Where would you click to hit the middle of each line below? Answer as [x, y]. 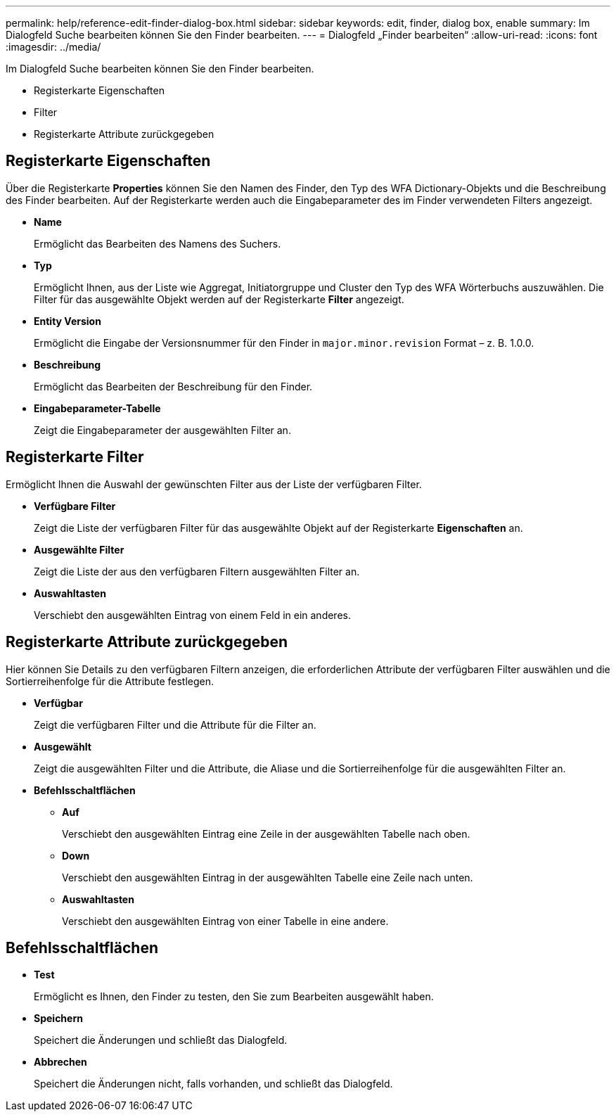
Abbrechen [60, 1062]
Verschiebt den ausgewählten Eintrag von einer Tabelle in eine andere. [225, 921]
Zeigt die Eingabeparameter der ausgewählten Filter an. [162, 430]
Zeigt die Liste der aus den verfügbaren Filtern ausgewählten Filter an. [197, 571]
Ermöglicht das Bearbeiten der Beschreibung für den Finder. [173, 386]
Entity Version [68, 321]
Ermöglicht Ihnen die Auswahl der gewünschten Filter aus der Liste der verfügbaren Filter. [214, 484]
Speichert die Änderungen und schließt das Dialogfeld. [161, 1040]
